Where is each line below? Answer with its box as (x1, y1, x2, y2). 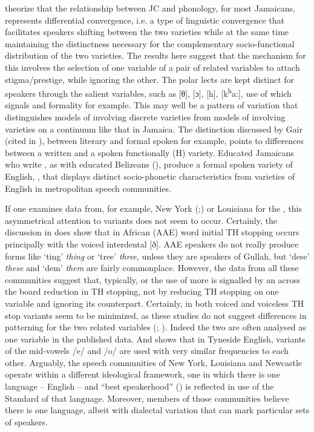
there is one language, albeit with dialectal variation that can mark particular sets (5, 404, 310, 416)
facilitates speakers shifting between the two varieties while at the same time (5, 25, 289, 38)
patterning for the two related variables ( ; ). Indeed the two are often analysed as (5, 321, 306, 333)
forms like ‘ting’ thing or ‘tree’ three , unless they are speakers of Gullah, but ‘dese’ (5, 249, 310, 262)
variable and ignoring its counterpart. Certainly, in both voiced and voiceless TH (5, 296, 304, 309)
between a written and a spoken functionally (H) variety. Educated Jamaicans (5, 146, 294, 159)
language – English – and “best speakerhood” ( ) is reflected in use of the (5, 380, 274, 393)
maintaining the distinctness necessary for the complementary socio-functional (5, 37, 295, 50)
